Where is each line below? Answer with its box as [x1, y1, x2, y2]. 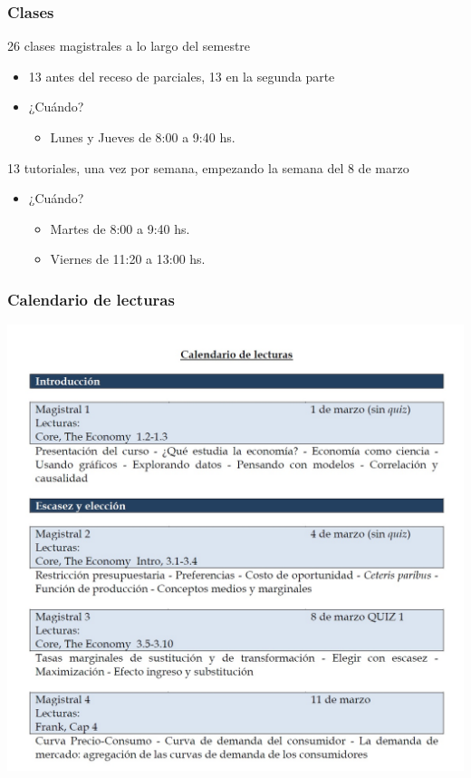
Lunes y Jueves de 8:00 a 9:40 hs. [50, 128, 235, 146]
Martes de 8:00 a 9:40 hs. [50, 219, 190, 238]
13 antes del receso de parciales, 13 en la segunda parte [28, 66, 335, 85]
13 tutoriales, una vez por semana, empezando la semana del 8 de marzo [7, 158, 409, 177]
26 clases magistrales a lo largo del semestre [7, 36, 251, 55]
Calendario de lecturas [7, 287, 175, 310]
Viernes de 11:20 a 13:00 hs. [50, 249, 206, 268]
